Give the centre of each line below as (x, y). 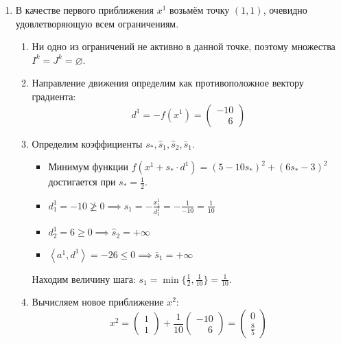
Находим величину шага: (84, 278)
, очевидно (285, 10)
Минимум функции (89, 167)
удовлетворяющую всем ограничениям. (97, 23)
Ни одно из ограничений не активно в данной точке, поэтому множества (184, 46)
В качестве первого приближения (85, 10)
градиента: (54, 96)
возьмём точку (200, 10)
